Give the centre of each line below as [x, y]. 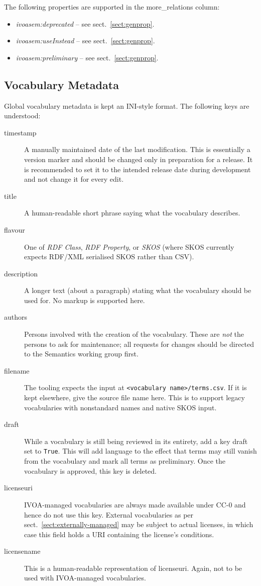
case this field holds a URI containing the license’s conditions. [119, 534]
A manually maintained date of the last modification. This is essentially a [137, 149]
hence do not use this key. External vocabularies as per [109, 514]
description [21, 273]
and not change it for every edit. [74, 179]
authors [16, 317]
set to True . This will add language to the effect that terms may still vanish [141, 451]
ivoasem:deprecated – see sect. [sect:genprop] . [85, 23]
